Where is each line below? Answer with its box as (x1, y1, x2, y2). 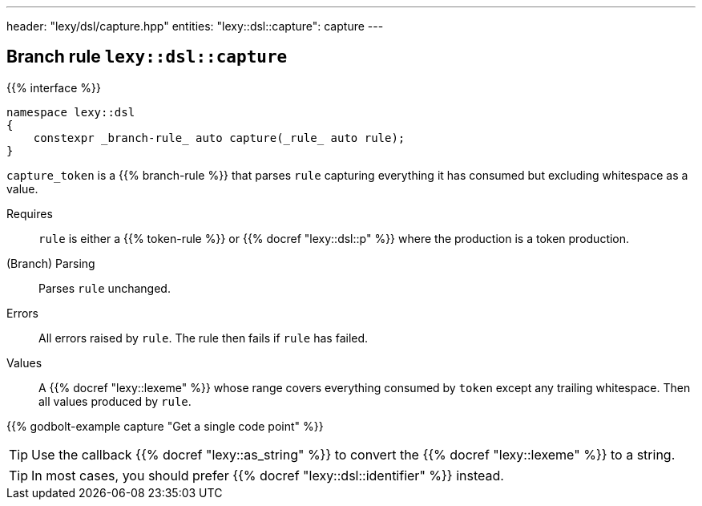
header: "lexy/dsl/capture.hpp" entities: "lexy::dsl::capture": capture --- (6, 19, 384, 33)
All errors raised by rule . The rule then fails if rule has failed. (38, 330, 369, 345)
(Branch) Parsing (6, 256, 95, 270)
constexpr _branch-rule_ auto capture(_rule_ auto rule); (33, 131, 405, 144)
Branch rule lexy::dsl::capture (6, 47, 288, 67)
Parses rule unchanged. (38, 281, 171, 295)
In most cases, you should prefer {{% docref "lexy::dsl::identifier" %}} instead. (31, 467, 504, 484)
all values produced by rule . (38, 394, 192, 408)
